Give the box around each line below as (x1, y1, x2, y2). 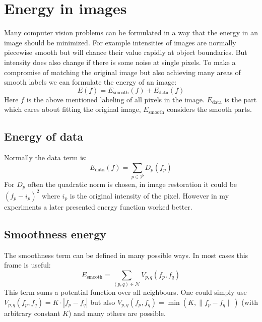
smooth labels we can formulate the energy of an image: (4, 77, 177, 87)
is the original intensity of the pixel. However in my (70, 190, 229, 201)
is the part (224, 94, 257, 104)
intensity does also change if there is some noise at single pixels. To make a (4, 56, 236, 67)
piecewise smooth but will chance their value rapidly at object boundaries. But (4, 47, 247, 57)
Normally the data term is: (4, 152, 87, 163)
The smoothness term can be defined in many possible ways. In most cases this (4, 249, 248, 260)
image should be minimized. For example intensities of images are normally (4, 37, 236, 47)
